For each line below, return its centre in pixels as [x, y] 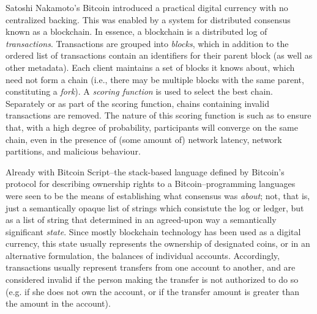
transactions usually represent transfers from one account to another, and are [151, 267]
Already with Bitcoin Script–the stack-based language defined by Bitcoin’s [145, 171]
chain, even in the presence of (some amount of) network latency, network [144, 139]
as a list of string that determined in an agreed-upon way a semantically [141, 220]
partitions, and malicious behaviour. [73, 151]
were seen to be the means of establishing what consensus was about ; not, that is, [158, 195]
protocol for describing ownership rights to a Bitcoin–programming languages [151, 184]
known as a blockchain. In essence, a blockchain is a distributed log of [136, 31]
